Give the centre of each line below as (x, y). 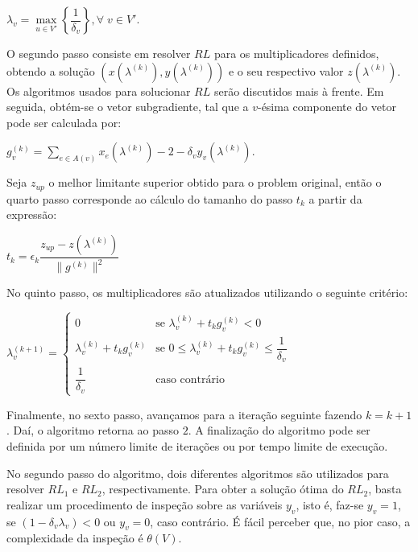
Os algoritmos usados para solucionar (99, 91)
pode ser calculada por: (64, 122)
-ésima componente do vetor (327, 107)
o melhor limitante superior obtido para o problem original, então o (215, 182)
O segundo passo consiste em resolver (99, 53)
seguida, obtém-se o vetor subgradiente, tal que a (128, 107)
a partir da (335, 198)
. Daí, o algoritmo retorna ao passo (93, 430)
